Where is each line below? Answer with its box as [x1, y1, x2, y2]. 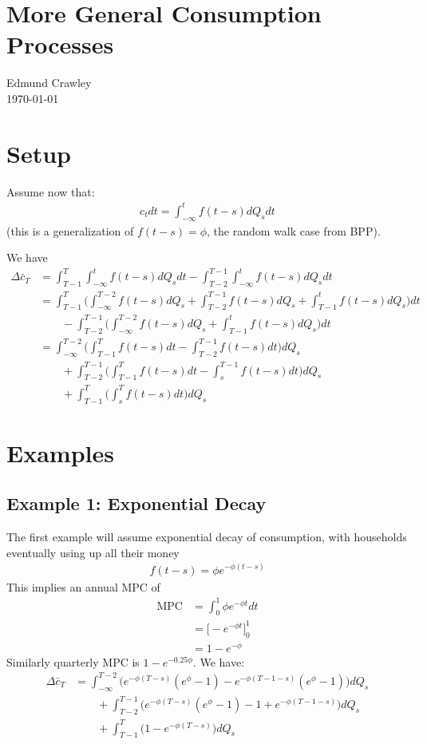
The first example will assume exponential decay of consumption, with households [6, 528, 407, 545]
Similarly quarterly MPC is [6, 653, 140, 670]
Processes [6, 28, 114, 61]
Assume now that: [6, 183, 95, 200]
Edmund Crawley [6, 74, 92, 91]
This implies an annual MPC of [6, 578, 160, 595]
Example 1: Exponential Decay [6, 491, 267, 516]
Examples [6, 436, 114, 469]
